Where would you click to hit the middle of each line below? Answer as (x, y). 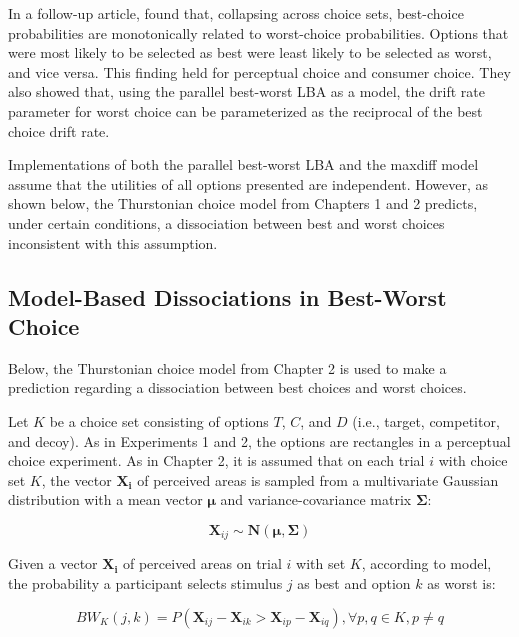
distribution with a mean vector (105, 499)
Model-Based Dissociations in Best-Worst (227, 296)
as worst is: (461, 582)
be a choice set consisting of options (159, 420)
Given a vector (53, 563)
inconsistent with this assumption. (113, 242)
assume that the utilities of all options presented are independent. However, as (248, 183)
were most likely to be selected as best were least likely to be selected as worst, (250, 52)
